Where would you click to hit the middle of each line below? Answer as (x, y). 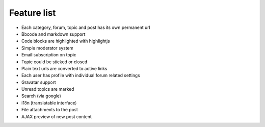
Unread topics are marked (48, 89)
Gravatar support (39, 82)
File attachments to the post (50, 110)
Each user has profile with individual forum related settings (81, 76)
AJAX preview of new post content (56, 116)
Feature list (32, 13)
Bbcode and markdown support (53, 34)
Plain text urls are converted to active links (64, 68)
